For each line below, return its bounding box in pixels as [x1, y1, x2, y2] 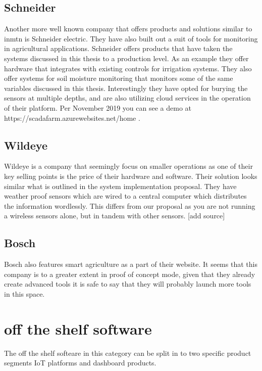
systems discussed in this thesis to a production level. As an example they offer [4, 53, 249, 63]
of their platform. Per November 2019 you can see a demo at [4, 102, 191, 113]
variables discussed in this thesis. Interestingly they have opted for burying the [4, 82, 248, 93]
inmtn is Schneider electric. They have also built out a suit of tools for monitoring [4, 33, 258, 43]
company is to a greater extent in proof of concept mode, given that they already [4, 268, 255, 279]
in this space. [4, 288, 45, 299]
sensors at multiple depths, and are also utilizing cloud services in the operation [4, 92, 251, 103]
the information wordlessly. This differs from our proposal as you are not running [4, 200, 255, 211]
